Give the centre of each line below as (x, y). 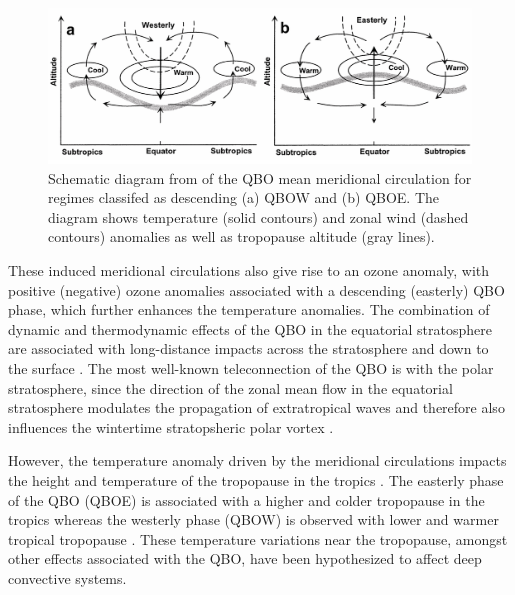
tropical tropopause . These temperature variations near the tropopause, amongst (258, 538)
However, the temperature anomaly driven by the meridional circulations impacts (257, 460)
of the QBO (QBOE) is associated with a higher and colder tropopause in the (246, 499)
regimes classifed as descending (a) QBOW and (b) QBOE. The (244, 197)
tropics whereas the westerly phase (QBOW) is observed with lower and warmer (253, 519)
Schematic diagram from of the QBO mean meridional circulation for (260, 177)
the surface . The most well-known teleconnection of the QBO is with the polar (251, 368)
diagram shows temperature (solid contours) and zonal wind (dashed (258, 216)
